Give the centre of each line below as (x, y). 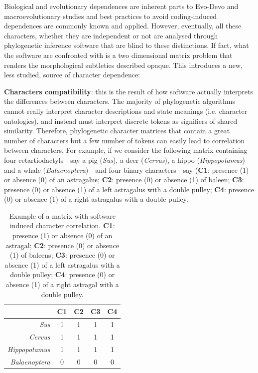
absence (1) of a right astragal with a (62, 284)
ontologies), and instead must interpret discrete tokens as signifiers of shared (121, 121)
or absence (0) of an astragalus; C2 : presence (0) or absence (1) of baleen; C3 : (124, 180)
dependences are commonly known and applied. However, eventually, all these (123, 26)
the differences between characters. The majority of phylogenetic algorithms (120, 101)
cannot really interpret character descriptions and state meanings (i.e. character (126, 111)
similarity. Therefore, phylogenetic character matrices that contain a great (117, 131)
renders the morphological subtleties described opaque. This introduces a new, (123, 65)
